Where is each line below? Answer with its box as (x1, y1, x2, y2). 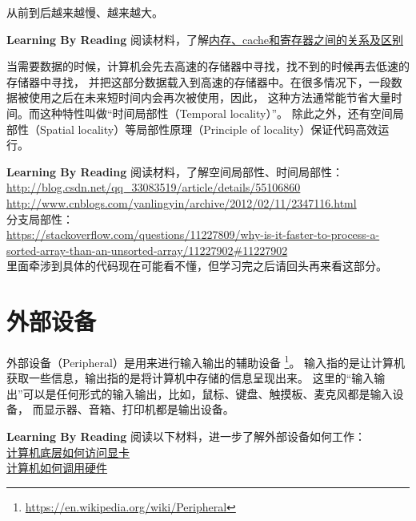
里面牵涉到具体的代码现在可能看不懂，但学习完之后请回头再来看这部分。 (6, 257, 387, 274)
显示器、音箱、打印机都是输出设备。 (43, 401, 234, 418)
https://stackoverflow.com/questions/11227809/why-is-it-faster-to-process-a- (6, 226, 380, 243)
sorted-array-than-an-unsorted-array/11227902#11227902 (6, 241, 288, 258)
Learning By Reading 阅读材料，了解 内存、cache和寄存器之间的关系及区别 (6, 30, 404, 47)
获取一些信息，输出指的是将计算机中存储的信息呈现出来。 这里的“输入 (6, 370, 374, 386)
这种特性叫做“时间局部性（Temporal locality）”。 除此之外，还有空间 (39, 104, 393, 121)
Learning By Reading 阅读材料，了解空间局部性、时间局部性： (6, 163, 343, 180)
